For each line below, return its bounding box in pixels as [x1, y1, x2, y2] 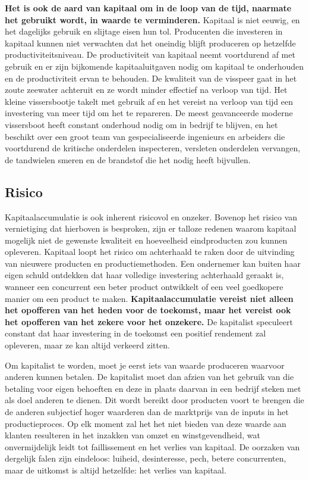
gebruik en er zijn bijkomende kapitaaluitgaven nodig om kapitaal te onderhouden [5, 60, 304, 72]
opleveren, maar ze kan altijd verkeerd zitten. [5, 339, 170, 351]
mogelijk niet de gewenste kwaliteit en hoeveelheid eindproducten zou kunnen [5, 233, 288, 246]
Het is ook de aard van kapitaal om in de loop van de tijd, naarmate [5, 2, 292, 14]
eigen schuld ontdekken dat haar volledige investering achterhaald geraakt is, [5, 269, 284, 281]
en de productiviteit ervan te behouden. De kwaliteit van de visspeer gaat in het [5, 71, 297, 84]
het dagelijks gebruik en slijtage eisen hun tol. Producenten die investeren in [5, 25, 283, 38]
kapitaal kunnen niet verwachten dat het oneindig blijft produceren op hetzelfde [5, 36, 296, 49]
